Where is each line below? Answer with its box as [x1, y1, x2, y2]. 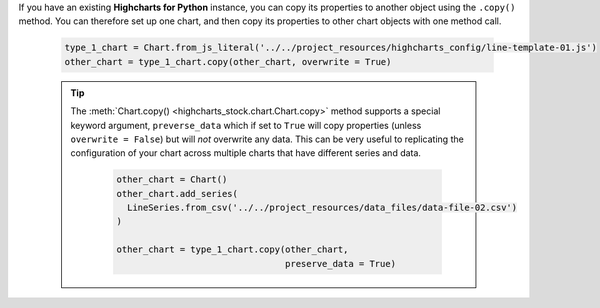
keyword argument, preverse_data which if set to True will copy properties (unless [70, 119, 422, 131]
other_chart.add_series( [116, 188, 239, 199]
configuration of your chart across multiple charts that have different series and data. [70, 147, 422, 159]
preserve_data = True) [285, 258, 397, 269]
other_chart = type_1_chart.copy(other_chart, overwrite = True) [64, 56, 392, 67]
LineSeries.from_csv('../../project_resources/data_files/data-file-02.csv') [126, 202, 518, 214]
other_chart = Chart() [116, 174, 228, 185]
